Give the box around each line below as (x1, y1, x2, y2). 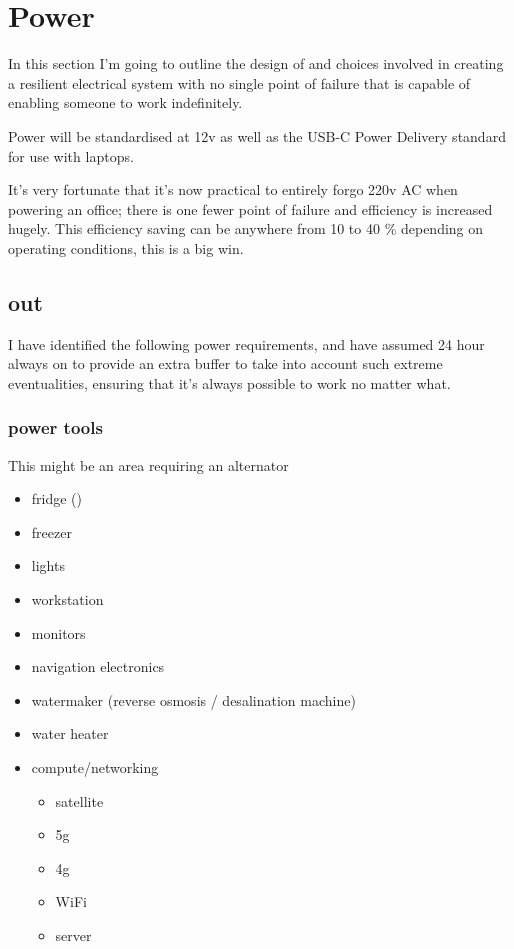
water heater (31, 723, 109, 744)
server (55, 924, 92, 945)
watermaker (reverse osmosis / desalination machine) (31, 689, 356, 710)
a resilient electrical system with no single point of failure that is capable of (8, 72, 471, 93)
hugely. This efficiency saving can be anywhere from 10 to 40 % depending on (8, 218, 484, 239)
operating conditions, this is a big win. (8, 237, 244, 258)
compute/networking (31, 757, 159, 778)
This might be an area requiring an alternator (8, 454, 289, 475)
